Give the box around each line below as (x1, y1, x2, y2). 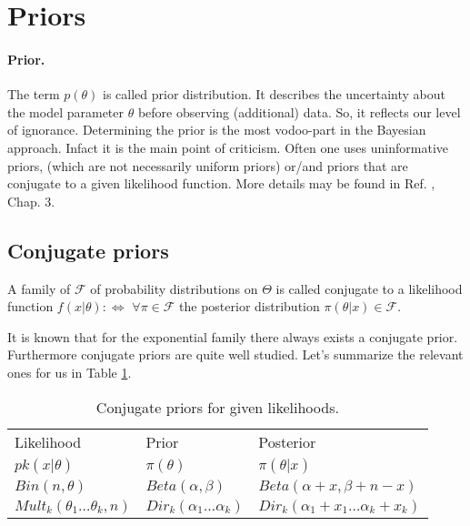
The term (7, 85, 60, 104)
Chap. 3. (7, 191, 55, 210)
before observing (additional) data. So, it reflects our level (137, 102, 461, 121)
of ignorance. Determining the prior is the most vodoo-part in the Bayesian (7, 120, 426, 139)
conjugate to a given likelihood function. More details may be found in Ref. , (7, 174, 435, 193)
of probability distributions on (90, 278, 258, 298)
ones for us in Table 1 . (7, 362, 132, 381)
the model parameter (7, 102, 125, 121)
